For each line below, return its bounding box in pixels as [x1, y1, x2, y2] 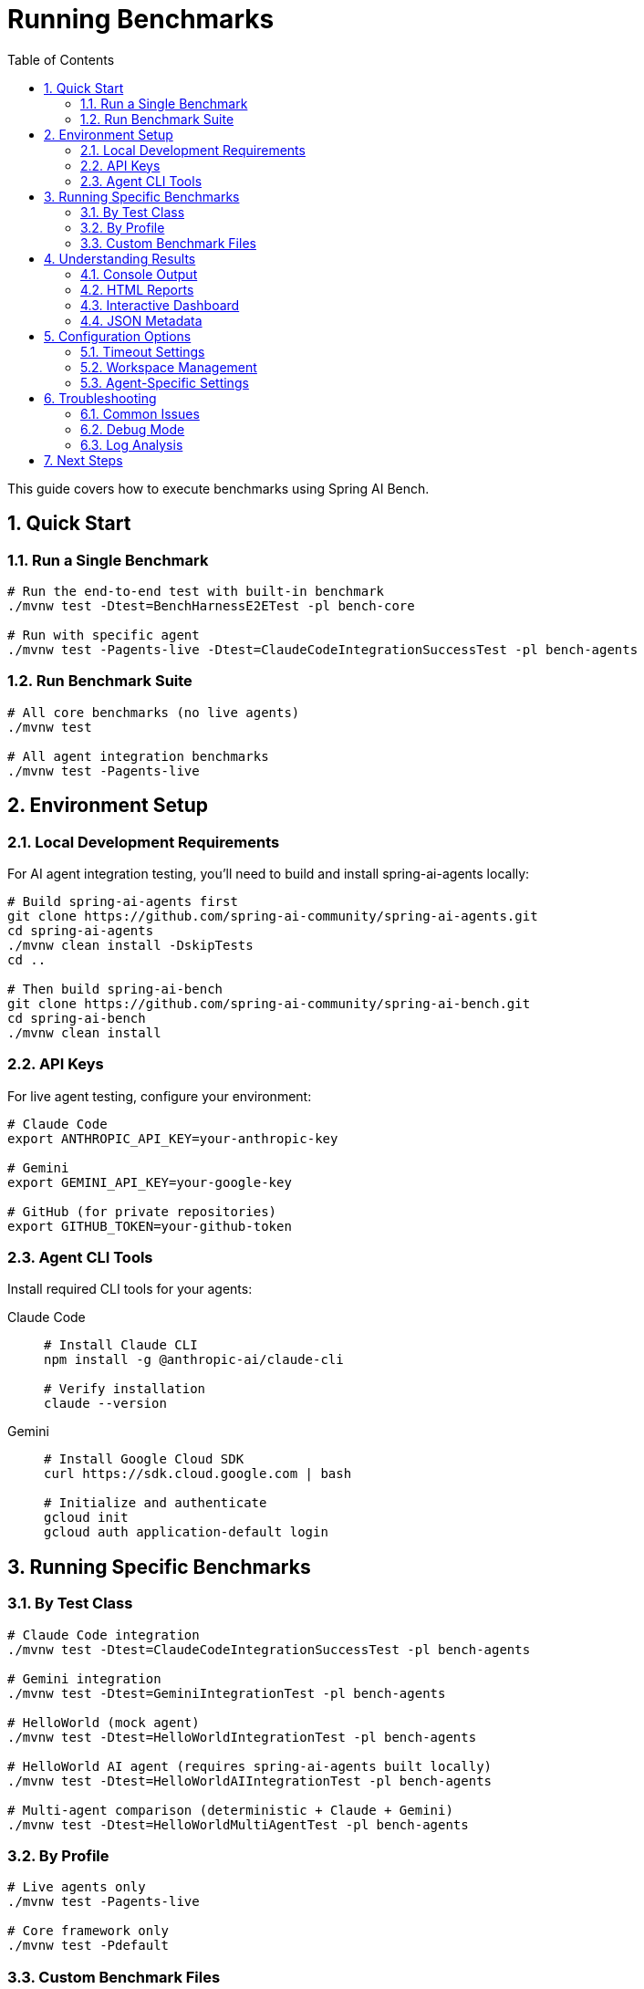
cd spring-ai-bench [7, 1010, 146, 1026]
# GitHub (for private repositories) [7, 1203, 277, 1219]
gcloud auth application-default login [44, 1525, 328, 1540]
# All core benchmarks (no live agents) [7, 704, 300, 720]
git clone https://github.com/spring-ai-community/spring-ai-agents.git [7, 908, 538, 923]
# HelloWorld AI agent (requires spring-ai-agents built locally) [7, 1758, 493, 1774]
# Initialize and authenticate [44, 1495, 267, 1511]
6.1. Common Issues [80, 405, 200, 422]
